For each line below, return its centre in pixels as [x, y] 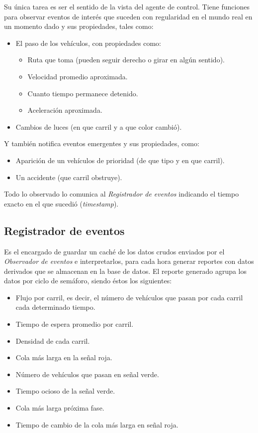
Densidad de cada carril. [53, 340]
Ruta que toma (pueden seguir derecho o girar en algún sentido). [126, 60]
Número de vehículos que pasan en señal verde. [87, 374]
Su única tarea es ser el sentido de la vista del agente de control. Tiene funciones [127, 6]
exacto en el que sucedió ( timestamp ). [61, 203]
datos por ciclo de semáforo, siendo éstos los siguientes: [88, 281]
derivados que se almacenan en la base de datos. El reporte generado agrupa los [126, 271]
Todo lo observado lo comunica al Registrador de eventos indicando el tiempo [122, 194]
